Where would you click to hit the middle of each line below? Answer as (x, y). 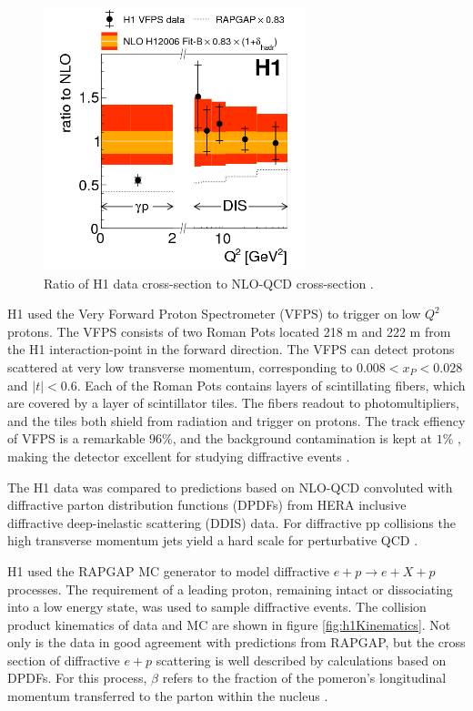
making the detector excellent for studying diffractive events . (179, 456)
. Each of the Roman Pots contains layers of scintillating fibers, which (271, 385)
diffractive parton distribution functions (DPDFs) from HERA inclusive (207, 505)
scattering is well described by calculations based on (301, 660)
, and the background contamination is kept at (302, 438)
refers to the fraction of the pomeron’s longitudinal (304, 678)
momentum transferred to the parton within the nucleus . (168, 696)
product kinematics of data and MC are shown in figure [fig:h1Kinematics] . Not (229, 624)
